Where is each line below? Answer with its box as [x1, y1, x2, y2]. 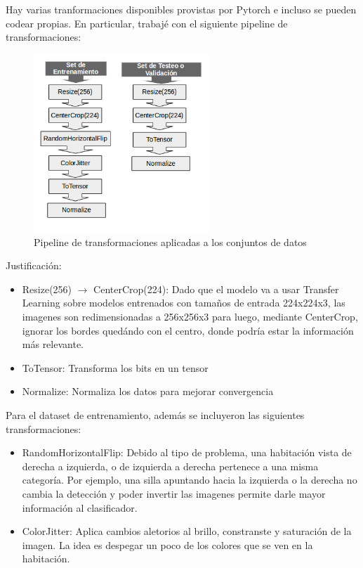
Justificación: [6, 258, 62, 273]
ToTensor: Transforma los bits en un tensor [22, 360, 209, 375]
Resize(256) [22, 281, 72, 296]
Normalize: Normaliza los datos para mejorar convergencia [22, 384, 274, 399]
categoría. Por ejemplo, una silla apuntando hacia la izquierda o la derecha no [22, 472, 357, 487]
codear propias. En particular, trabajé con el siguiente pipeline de [6, 15, 288, 30]
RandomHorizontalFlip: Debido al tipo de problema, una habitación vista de [22, 445, 352, 460]
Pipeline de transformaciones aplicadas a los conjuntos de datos [34, 234, 307, 249]
